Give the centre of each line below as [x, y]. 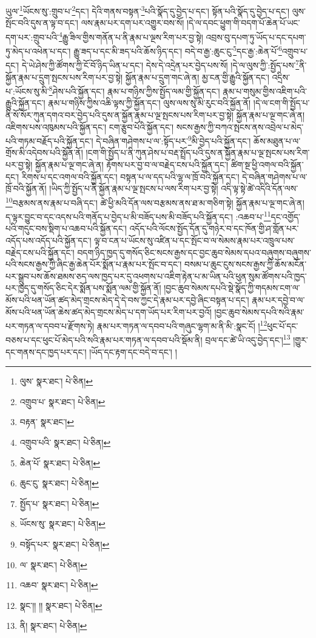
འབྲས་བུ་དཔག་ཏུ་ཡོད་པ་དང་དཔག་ [256, 37]
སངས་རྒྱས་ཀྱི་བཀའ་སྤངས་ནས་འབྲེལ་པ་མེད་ [240, 126]
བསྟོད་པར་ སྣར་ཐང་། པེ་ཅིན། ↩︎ [65, 544]
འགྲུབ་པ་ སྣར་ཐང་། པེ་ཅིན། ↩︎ [62, 401]
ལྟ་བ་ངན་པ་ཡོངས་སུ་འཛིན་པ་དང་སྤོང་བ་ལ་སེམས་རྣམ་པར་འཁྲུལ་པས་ [194, 240]
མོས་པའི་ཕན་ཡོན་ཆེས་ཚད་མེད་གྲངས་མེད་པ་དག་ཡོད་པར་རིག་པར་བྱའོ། [109, 311]
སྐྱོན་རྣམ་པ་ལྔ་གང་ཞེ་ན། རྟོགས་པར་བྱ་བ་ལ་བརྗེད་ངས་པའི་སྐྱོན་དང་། [132, 165]
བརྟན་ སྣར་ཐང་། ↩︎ [47, 422]
